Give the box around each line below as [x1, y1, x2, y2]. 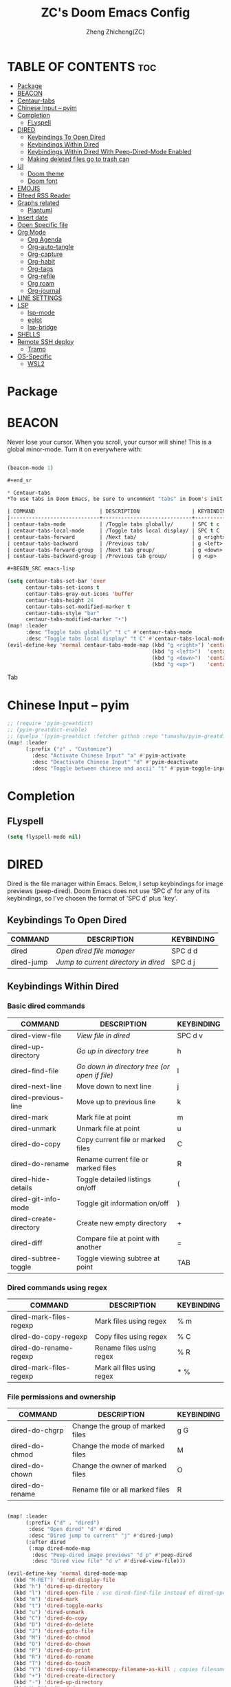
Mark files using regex [94, 1316, 167, 1326]
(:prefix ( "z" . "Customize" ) [25, 745, 112, 753]
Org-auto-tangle [27, 242, 74, 250]
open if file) [76, 1070, 113, 1079]
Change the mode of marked [71, 1441, 165, 1451]
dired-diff [10, 1238, 43, 1247]
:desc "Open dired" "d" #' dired [28, 1526, 122, 1533]
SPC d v [177, 1031, 203, 1040]
